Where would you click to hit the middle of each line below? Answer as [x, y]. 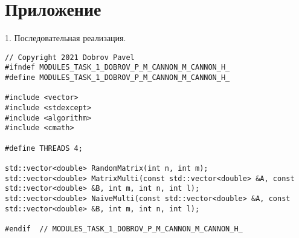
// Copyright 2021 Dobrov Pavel [70, 57]
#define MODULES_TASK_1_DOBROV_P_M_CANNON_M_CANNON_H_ [117, 78]
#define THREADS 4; [44, 148]
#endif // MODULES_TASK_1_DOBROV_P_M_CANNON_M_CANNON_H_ [124, 229]
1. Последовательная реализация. [66, 38]
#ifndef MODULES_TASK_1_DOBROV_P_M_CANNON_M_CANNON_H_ [117, 68]
